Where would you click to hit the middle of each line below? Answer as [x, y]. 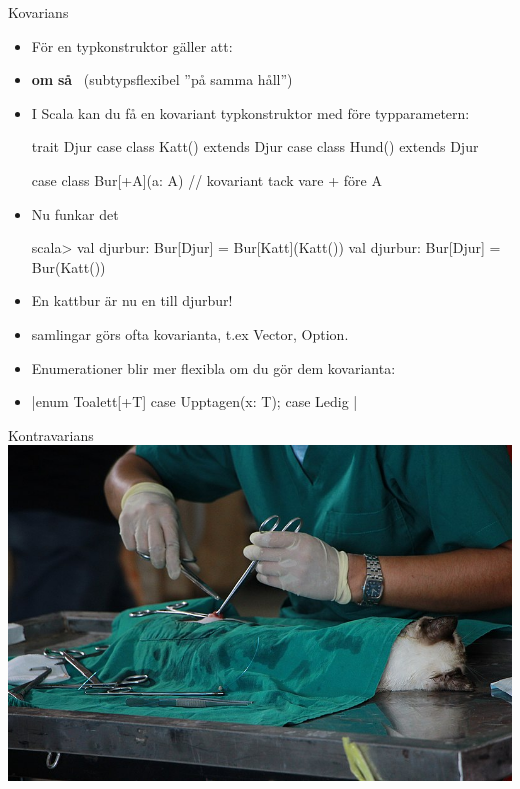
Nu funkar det [75, 213]
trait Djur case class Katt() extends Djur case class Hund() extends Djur [255, 146]
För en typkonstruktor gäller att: [132, 45]
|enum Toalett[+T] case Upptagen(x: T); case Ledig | [194, 401]
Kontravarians [51, 434]
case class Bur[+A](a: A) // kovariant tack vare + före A [206, 179]
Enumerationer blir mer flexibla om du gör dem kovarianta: [213, 367]
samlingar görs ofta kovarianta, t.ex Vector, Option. [190, 333]
